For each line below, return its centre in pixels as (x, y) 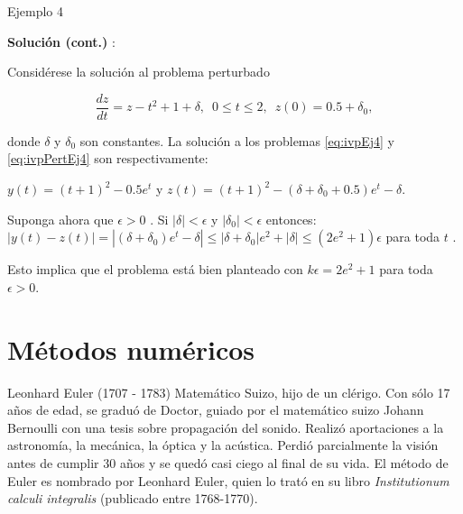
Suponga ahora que (60, 219)
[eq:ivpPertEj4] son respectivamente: (108, 158)
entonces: (291, 219)
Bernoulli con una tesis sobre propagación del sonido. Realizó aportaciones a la (226, 427)
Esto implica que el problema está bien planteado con (155, 269)
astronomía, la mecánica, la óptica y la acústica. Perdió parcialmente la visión (223, 445)
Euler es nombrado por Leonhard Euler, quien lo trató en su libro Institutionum (228, 480)
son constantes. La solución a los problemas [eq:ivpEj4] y (237, 140)
